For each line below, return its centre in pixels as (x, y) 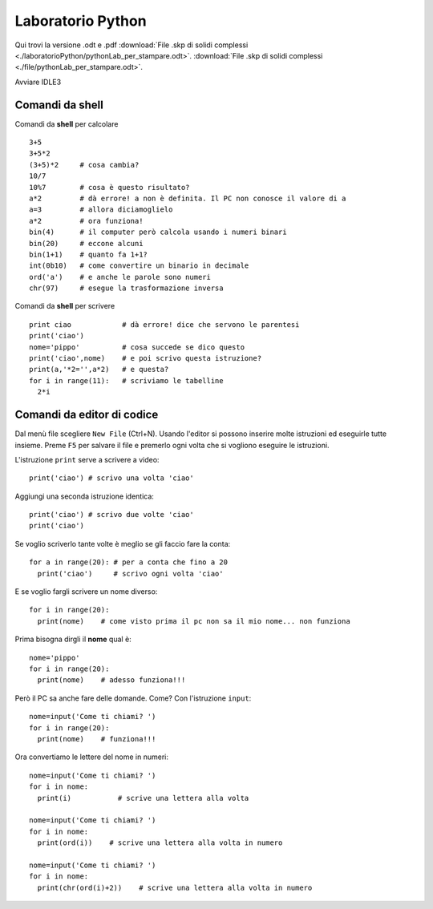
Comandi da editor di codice (87, 415)
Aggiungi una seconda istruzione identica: (84, 496)
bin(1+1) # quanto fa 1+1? (89, 254)
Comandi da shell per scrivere (65, 306)
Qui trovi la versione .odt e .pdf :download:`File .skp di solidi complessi (132, 45)
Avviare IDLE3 (38, 82)
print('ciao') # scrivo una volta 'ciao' (111, 478)
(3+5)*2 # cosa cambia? (84, 165)
